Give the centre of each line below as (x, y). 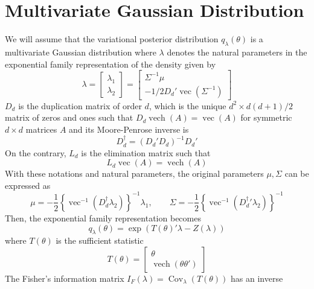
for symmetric (266, 117)
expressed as (28, 185)
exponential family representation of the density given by (111, 64)
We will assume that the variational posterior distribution (112, 39)
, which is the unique (187, 105)
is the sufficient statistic (100, 240)
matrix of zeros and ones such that (69, 117)
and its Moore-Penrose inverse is (129, 129)
